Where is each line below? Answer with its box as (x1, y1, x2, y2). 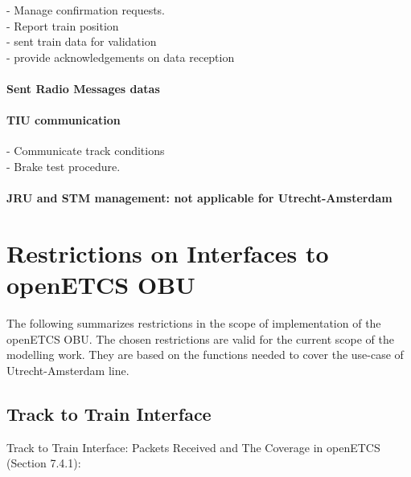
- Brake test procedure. (6, 157, 121, 174)
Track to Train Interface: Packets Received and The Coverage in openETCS (6, 438, 380, 455)
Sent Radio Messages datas (6, 79, 160, 96)
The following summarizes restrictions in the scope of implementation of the (6, 315, 381, 332)
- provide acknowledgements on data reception (6, 48, 235, 65)
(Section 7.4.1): (6, 455, 81, 471)
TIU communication (6, 112, 121, 128)
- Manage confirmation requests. (6, 2, 166, 18)
